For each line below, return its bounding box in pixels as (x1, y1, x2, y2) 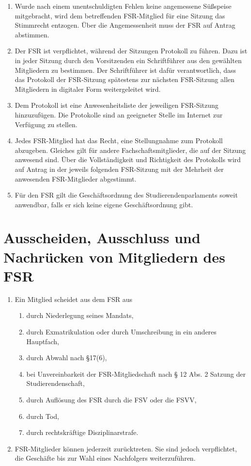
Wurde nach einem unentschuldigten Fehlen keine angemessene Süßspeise (15, 1, 232, 11)
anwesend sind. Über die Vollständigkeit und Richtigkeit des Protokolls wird (15, 154, 241, 165)
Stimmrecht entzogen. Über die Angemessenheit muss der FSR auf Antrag (15, 20, 235, 30)
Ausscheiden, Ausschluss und (3, 228, 201, 248)
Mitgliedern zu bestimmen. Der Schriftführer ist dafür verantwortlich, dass (15, 65, 236, 75)
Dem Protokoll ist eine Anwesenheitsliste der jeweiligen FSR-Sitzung (15, 100, 219, 110)
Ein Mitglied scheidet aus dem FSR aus (15, 294, 133, 304)
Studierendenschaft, (26, 378, 85, 388)
